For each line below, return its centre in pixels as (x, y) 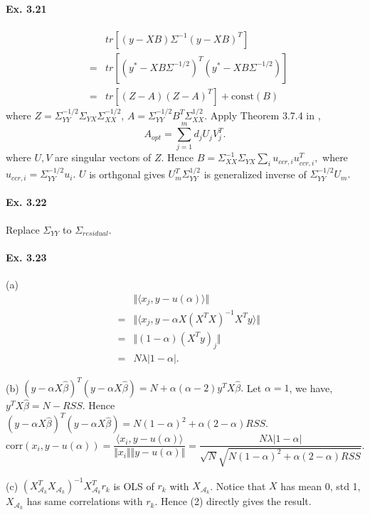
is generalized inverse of (255, 174)
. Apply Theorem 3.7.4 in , (263, 115)
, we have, (311, 387)
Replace (23, 229)
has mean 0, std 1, (321, 486)
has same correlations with (85, 501)
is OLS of (134, 486)
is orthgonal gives (127, 174)
